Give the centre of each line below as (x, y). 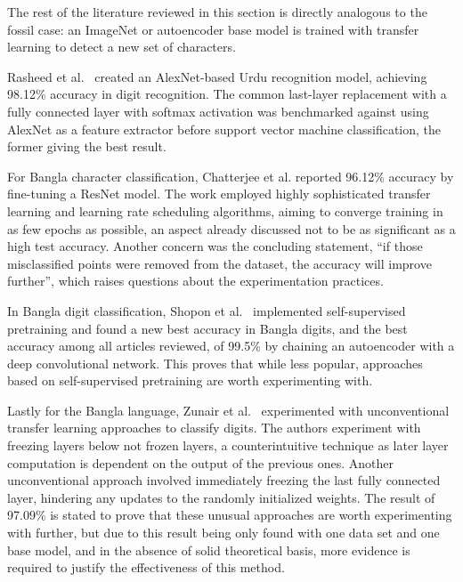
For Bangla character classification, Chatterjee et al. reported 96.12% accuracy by (231, 176)
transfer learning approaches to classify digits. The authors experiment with (214, 428)
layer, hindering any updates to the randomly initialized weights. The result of (221, 497)
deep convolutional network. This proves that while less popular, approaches (215, 363)
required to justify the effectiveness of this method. (146, 567)
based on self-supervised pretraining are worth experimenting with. (190, 380)
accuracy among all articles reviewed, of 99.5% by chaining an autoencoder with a (231, 346)
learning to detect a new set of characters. (122, 47)
